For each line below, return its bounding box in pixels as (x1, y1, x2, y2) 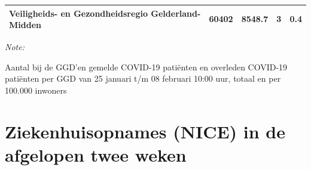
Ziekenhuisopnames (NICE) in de (5, 119, 286, 143)
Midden (9, 18, 41, 31)
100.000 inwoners (5, 84, 67, 96)
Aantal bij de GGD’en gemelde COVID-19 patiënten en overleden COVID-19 (5, 60, 288, 73)
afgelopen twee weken (5, 142, 187, 166)
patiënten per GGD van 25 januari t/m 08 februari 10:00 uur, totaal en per (5, 72, 281, 85)
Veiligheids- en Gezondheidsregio (9, 7, 148, 19)
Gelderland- (151, 7, 201, 19)
